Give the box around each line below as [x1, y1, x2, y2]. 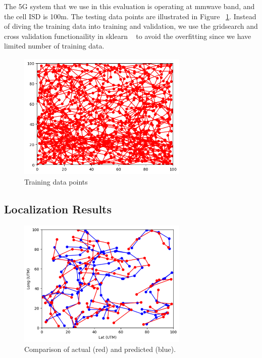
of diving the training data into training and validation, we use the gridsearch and [4, 21, 258, 31]
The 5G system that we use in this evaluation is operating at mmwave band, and [4, 1, 255, 11]
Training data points [24, 176, 88, 187]
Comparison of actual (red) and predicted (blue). [24, 343, 176, 354]
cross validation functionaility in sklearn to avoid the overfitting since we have [4, 30, 251, 41]
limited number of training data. [4, 40, 104, 51]
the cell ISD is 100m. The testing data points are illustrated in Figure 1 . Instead [4, 11, 256, 21]
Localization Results [4, 201, 112, 216]
